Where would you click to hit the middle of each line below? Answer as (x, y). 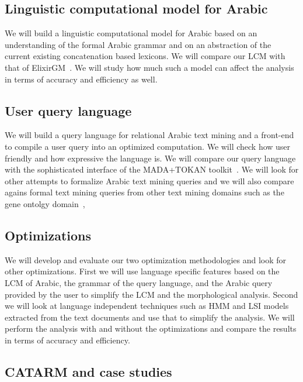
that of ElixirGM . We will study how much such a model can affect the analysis (149, 67)
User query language (68, 110)
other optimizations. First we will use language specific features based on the (142, 271)
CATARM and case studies (88, 371)
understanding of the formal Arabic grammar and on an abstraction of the (138, 44)
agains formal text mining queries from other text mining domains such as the (144, 192)
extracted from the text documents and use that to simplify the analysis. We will (150, 317)
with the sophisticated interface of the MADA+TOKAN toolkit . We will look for (152, 169)
